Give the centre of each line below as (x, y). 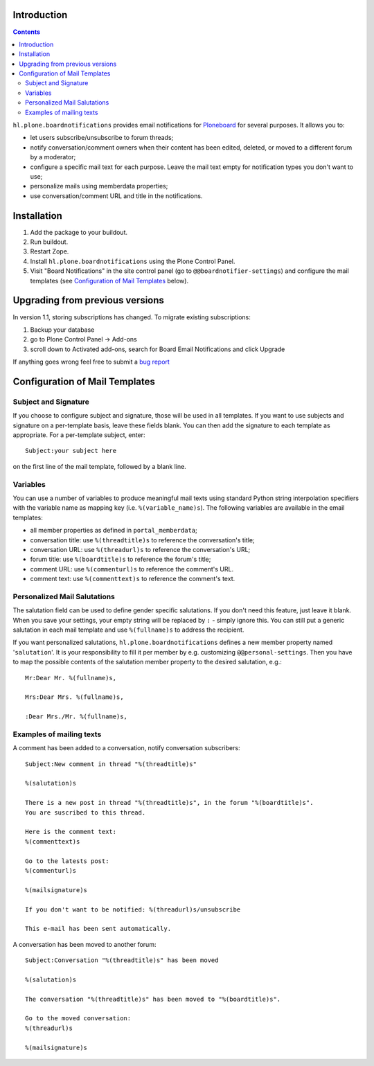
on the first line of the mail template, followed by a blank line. (99, 466)
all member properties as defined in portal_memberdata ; (114, 531)
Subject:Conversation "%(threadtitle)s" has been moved (122, 960)
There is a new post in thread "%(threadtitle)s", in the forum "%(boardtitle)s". (169, 803)
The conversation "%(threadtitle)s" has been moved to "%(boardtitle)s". (153, 999)
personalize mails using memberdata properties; (99, 186)
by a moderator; (53, 157)
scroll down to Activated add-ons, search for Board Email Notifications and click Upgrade (158, 349)
